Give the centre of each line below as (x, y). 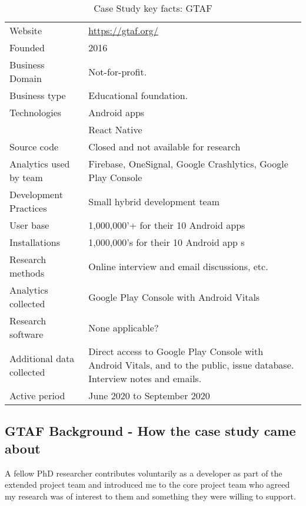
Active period (37, 395)
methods (27, 273)
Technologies (36, 112)
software (26, 334)
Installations (35, 242)
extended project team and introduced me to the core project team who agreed (147, 484)
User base (29, 225)
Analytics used (40, 164)
